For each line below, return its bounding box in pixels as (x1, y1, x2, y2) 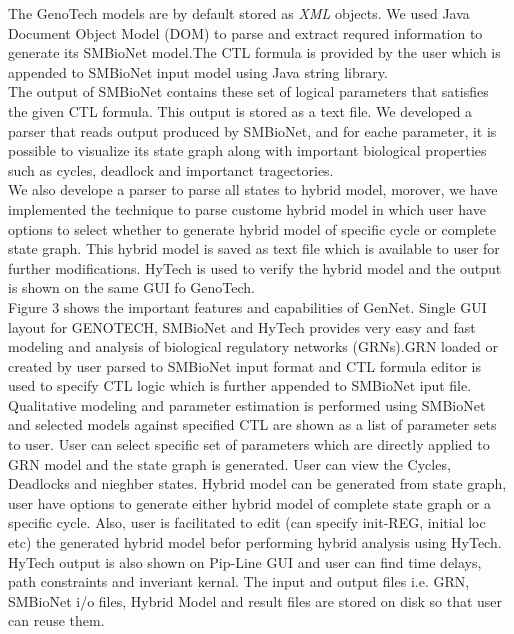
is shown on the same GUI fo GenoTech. (8, 277, 255, 298)
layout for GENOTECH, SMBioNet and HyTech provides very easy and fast (8, 316, 476, 337)
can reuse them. (8, 610, 105, 631)
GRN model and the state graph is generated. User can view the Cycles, (8, 453, 451, 474)
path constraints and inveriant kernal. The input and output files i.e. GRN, (8, 571, 470, 592)
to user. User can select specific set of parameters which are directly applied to (8, 434, 490, 455)
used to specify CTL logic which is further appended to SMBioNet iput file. (8, 375, 472, 396)
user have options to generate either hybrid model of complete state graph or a (8, 492, 492, 513)
